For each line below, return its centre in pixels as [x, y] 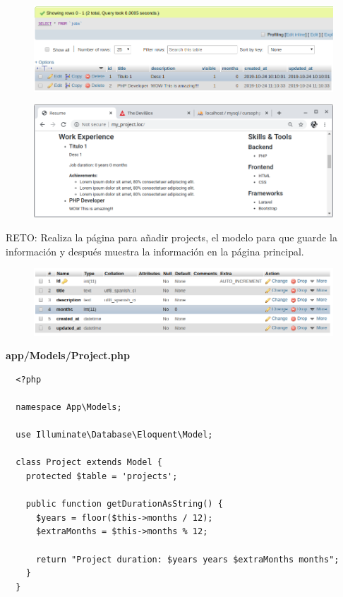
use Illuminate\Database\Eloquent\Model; [114, 435]
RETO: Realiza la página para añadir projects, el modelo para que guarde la [171, 237]
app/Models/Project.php [68, 355]
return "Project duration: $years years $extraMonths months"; [187, 559]
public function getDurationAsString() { [124, 504]
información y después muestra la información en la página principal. [155, 251]
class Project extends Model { [89, 463]
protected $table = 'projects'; [102, 477]
